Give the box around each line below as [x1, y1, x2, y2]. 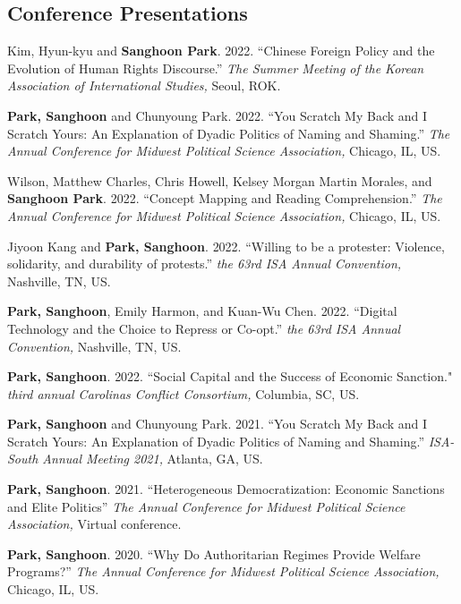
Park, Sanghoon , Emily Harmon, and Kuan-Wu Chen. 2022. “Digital [7, 302, 397, 320]
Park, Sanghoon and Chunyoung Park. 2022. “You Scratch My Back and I [7, 106, 428, 124]
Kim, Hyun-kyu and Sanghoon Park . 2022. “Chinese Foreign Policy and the [7, 41, 435, 60]
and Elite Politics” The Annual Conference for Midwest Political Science [7, 497, 406, 515]
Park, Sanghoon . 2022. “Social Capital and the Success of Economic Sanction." [7, 367, 453, 386]
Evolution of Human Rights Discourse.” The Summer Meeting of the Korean [7, 58, 424, 77]
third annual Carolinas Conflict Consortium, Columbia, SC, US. [7, 384, 360, 403]
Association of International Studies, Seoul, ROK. [7, 76, 281, 95]
